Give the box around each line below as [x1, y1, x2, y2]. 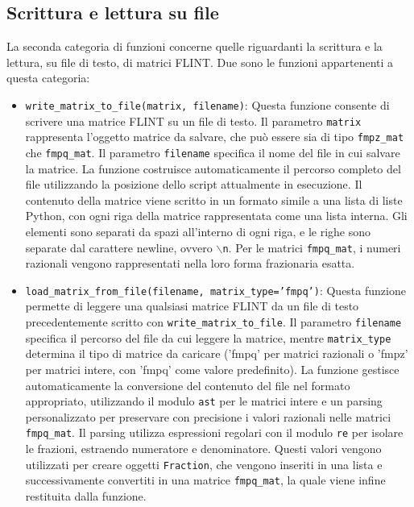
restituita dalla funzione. [25, 487, 147, 504]
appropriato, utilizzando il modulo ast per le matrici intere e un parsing [25, 393, 383, 409]
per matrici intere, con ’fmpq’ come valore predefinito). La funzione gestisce [25, 360, 400, 377]
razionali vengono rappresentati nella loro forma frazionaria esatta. [25, 255, 355, 272]
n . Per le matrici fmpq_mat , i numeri [222, 239, 401, 256]
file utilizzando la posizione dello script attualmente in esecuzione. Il [25, 176, 362, 193]
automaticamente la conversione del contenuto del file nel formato [25, 376, 350, 393]
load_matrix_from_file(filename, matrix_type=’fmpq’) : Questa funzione [25, 281, 406, 298]
